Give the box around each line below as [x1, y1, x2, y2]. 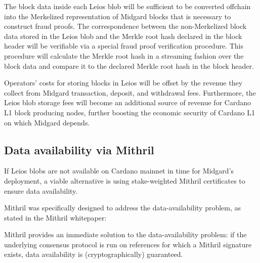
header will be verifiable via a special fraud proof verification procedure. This [4, 40, 243, 51]
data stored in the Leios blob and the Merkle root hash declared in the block [4, 30, 242, 41]
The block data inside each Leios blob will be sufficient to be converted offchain [4, 1, 251, 11]
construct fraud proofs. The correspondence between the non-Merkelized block [4, 21, 247, 31]
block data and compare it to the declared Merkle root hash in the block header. [4, 60, 254, 71]
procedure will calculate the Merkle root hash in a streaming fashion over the [4, 50, 244, 61]
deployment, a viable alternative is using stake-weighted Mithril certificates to [4, 175, 245, 186]
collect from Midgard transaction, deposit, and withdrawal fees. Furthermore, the [4, 87, 256, 98]
